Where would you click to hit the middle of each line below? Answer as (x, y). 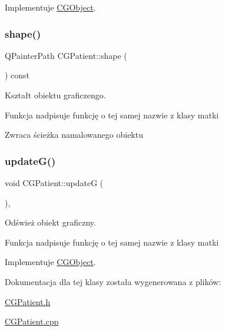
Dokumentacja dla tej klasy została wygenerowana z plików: (113, 281)
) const (17, 75)
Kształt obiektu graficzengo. (55, 95)
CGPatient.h (28, 301)
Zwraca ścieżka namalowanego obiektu (74, 135)
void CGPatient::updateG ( (54, 183)
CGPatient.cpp (32, 321)
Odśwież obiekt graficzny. (50, 222)
